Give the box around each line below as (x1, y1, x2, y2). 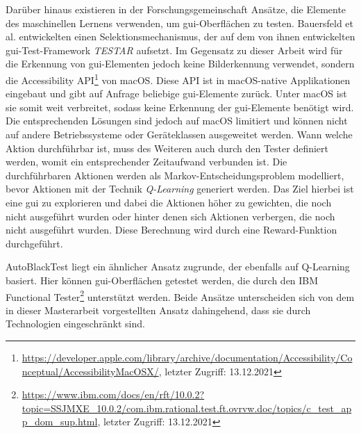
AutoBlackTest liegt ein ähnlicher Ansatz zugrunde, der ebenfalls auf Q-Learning (6, 259, 350, 274)
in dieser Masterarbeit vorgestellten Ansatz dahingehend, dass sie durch (6, 302, 311, 317)
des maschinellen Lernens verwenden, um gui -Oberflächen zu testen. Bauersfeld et (6, 15, 354, 30)
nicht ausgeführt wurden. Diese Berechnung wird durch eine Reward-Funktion (6, 222, 337, 237)
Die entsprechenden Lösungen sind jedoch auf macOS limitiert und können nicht (6, 113, 348, 128)
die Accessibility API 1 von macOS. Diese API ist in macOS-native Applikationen (6, 70, 351, 87)
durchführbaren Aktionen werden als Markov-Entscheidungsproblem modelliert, (6, 168, 344, 182)
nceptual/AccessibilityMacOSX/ (22, 363, 159, 378)
